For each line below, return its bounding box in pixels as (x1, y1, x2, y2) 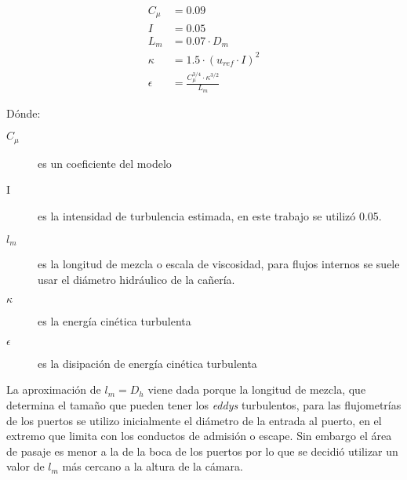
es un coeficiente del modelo (38, 155, 172, 171)
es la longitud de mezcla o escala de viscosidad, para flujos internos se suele (38, 255, 400, 271)
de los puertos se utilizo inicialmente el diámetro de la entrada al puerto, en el (6, 412, 382, 428)
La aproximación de (6, 381, 101, 398)
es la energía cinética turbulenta (38, 313, 191, 329)
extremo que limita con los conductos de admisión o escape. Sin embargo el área (6, 427, 392, 444)
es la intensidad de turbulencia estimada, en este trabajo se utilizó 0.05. (38, 207, 382, 224)
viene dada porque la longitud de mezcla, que (147, 381, 366, 398)
